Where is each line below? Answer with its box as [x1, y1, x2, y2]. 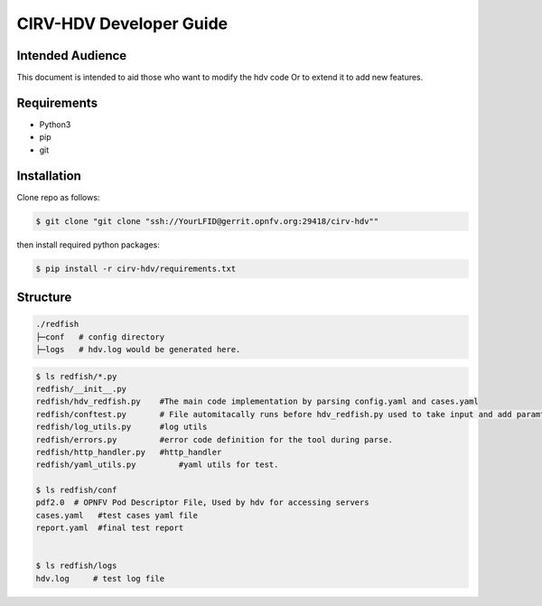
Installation [16, 168, 81, 183]
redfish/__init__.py [35, 384, 126, 394]
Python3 [39, 118, 71, 130]
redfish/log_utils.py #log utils [35, 422, 208, 433]
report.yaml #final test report [35, 523, 184, 533]
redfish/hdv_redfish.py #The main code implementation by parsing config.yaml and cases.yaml [35, 396, 479, 406]
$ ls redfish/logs [35, 561, 117, 571]
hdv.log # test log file [35, 573, 165, 583]
